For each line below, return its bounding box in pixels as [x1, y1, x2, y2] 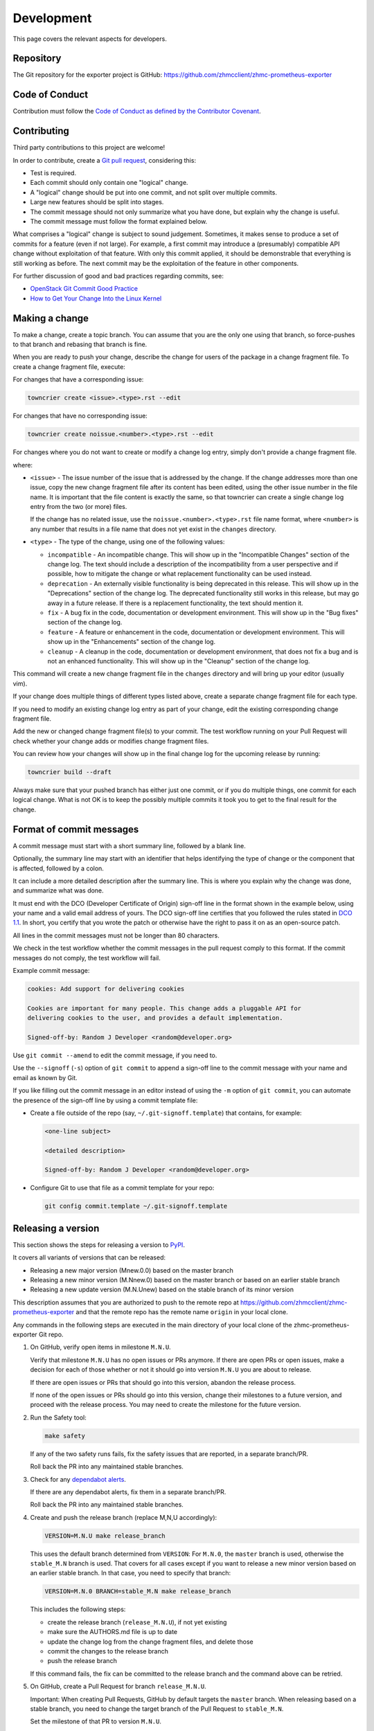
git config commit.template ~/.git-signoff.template [44, 1202, 228, 1210]
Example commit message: [12, 967, 90, 975]
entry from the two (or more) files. [30, 503, 127, 511]
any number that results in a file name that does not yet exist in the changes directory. [30, 525, 277, 533]
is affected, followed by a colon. [12, 864, 104, 872]
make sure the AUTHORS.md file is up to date [47, 1628, 178, 1636]
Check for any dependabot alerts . [30, 1475, 126, 1483]
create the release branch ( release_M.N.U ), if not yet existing [47, 1617, 227, 1626]
